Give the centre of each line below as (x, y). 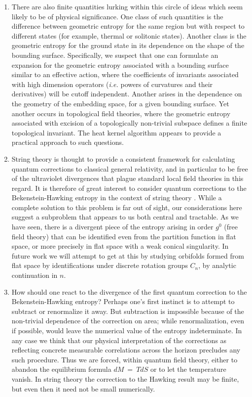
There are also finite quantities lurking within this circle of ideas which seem (127, 6)
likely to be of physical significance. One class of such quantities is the (117, 16)
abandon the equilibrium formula (61, 369)
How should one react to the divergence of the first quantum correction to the (129, 291)
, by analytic (217, 265)
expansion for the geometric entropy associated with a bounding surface (120, 65)
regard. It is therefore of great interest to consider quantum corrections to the (129, 188)
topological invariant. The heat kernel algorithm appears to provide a (116, 132)
